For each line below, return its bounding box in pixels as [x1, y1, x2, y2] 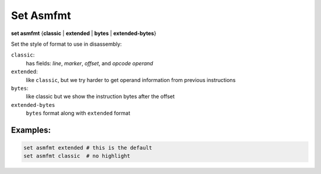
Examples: [11, 125, 51, 135]
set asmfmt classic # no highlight [23, 153, 131, 160]
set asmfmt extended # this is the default [23, 144, 153, 151]
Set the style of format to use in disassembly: [11, 40, 122, 48]
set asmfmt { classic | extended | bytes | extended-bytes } [11, 30, 157, 37]
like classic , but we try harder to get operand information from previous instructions [26, 76, 236, 83]
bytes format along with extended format [26, 110, 131, 117]
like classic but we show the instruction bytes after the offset [26, 93, 175, 100]
